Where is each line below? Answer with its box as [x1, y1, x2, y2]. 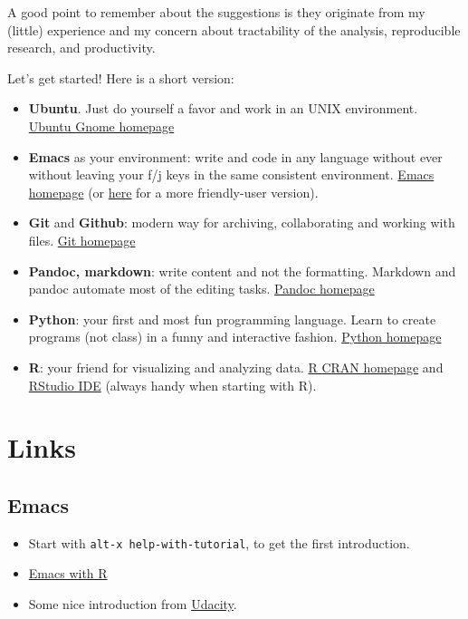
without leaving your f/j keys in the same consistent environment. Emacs [28, 165, 435, 184]
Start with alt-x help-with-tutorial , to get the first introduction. [28, 533, 410, 552]
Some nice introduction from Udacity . [28, 594, 237, 613]
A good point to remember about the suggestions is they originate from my [7, 3, 425, 21]
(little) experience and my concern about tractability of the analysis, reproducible [7, 20, 461, 39]
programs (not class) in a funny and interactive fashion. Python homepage [28, 327, 442, 346]
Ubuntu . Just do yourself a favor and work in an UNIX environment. [28, 99, 418, 118]
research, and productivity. [7, 38, 156, 57]
